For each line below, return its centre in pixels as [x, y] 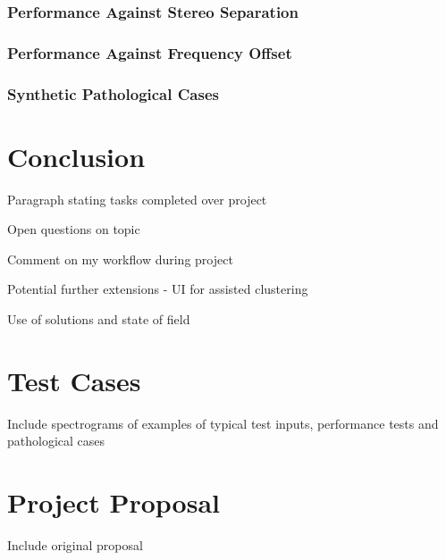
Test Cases [74, 380]
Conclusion [76, 156]
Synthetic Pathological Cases [113, 93]
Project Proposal [114, 502]
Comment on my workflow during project [120, 259]
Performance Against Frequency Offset [150, 52]
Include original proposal [75, 545]
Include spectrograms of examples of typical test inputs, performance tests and [223, 423]
